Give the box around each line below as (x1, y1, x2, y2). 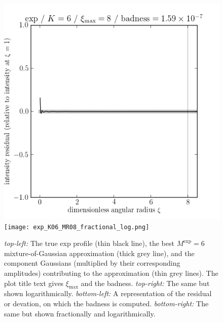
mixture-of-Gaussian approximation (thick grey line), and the (4, 247, 195, 258)
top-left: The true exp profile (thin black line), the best (4, 238, 174, 248)
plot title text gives (4, 277, 64, 288)
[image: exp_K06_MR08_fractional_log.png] (4, 223, 150, 231)
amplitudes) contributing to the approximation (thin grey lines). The (4, 268, 218, 278)
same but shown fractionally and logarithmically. (4, 308, 156, 318)
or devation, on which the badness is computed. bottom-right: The (4, 298, 209, 309)
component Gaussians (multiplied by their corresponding (4, 258, 180, 268)
